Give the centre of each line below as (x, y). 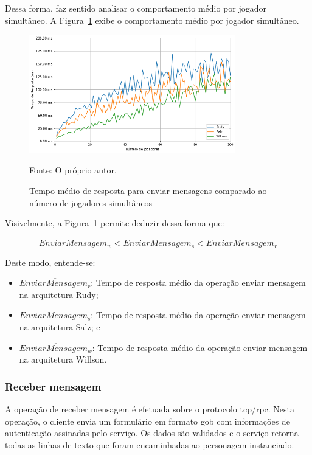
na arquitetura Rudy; (59, 294)
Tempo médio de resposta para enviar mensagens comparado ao (148, 191)
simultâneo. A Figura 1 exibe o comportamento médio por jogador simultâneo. (152, 20)
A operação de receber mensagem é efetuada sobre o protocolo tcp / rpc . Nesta (150, 408)
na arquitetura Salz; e (60, 326)
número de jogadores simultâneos (91, 202)
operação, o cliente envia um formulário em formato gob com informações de (147, 421)
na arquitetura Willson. (63, 359)
